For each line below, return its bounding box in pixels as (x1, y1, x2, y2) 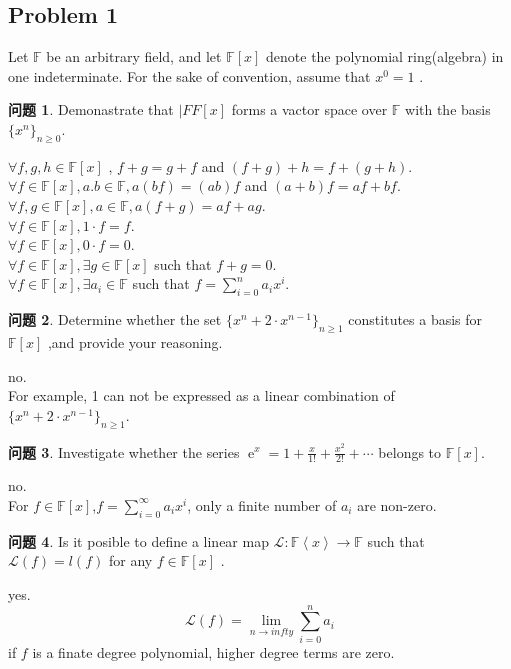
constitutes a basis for (348, 309, 483, 330)
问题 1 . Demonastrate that (8, 99, 174, 120)
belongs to (378, 441, 442, 462)
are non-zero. (357, 494, 437, 515)
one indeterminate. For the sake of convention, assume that (8, 65, 371, 86)
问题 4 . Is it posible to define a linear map (8, 530, 269, 551)
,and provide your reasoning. (47, 331, 223, 352)
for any (108, 550, 153, 571)
